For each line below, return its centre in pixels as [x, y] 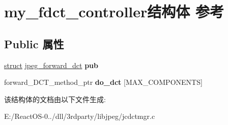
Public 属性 [34, 43]
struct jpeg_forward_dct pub [51, 65]
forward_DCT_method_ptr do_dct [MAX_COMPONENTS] [103, 82]
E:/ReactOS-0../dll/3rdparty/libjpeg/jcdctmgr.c [80, 116]
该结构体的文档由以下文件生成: [55, 99]
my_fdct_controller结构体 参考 [114, 11]
